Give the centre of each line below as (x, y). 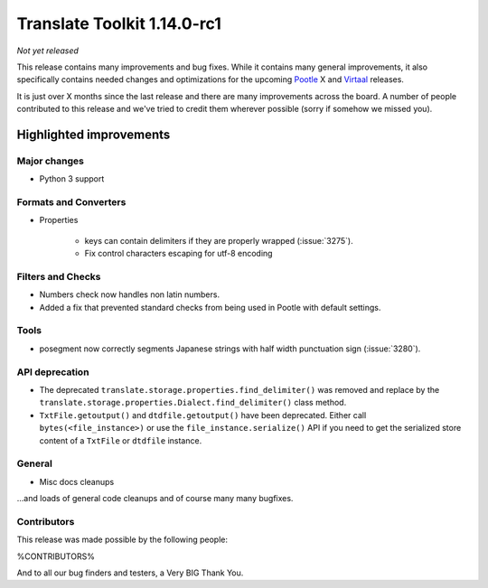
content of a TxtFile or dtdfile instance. (121, 440)
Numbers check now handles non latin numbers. (130, 294)
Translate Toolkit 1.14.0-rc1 (119, 23)
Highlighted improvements (94, 134)
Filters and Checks (59, 276)
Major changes (51, 161)
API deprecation (53, 372)
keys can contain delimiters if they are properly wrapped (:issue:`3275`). (219, 240)
